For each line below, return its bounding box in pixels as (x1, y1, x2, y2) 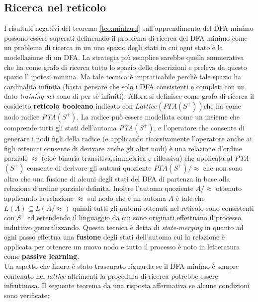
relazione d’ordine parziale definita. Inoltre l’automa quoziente (4, 183, 193, 193)
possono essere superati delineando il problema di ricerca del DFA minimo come (4, 32, 248, 43)
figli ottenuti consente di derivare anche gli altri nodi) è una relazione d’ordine (4, 143, 243, 153)
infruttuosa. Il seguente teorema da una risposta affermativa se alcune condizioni (4, 280, 250, 291)
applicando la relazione (4, 192, 74, 203)
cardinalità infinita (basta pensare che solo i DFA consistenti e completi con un (4, 81, 245, 91)
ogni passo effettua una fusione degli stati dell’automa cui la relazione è (4, 232, 225, 242)
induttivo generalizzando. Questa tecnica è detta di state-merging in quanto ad (4, 222, 244, 232)
